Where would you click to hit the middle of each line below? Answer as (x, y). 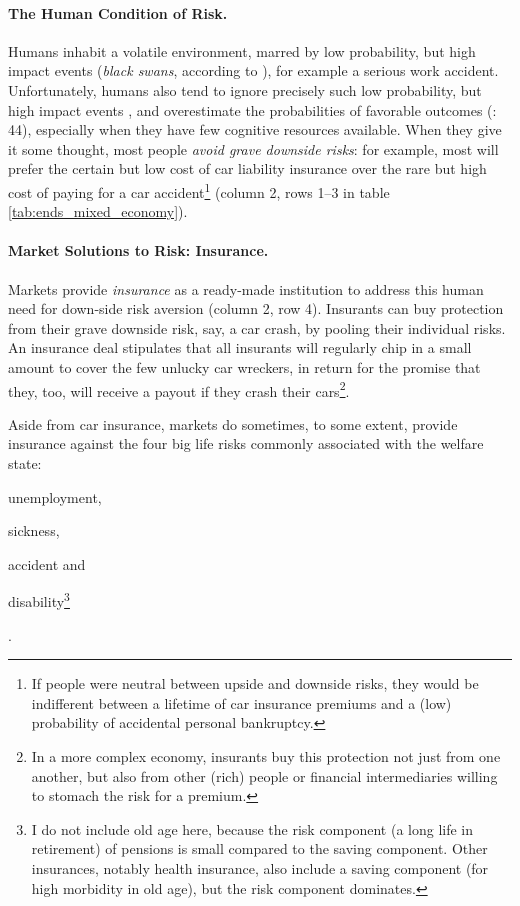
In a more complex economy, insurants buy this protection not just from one (266, 756)
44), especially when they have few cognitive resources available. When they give (255, 129)
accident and (47, 563)
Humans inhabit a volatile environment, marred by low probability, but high (242, 50)
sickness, (34, 530)
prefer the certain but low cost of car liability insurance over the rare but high (247, 168)
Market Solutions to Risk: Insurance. (138, 250)
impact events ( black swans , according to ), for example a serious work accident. (253, 70)
